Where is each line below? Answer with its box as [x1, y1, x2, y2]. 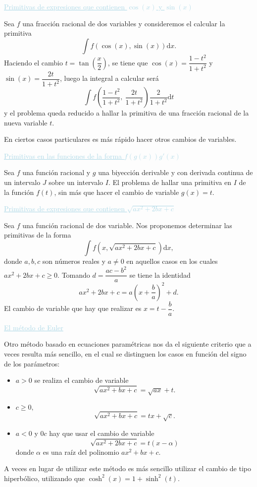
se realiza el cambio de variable [34, 375, 129, 385]
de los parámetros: [4, 358, 60, 368]
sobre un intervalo [49, 177, 103, 187]
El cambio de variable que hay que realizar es [4, 303, 142, 313]
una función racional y [22, 167, 91, 178]
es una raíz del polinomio [43, 446, 119, 457]
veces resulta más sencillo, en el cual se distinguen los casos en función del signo [4, 348, 247, 359]
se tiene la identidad [129, 269, 191, 280]
